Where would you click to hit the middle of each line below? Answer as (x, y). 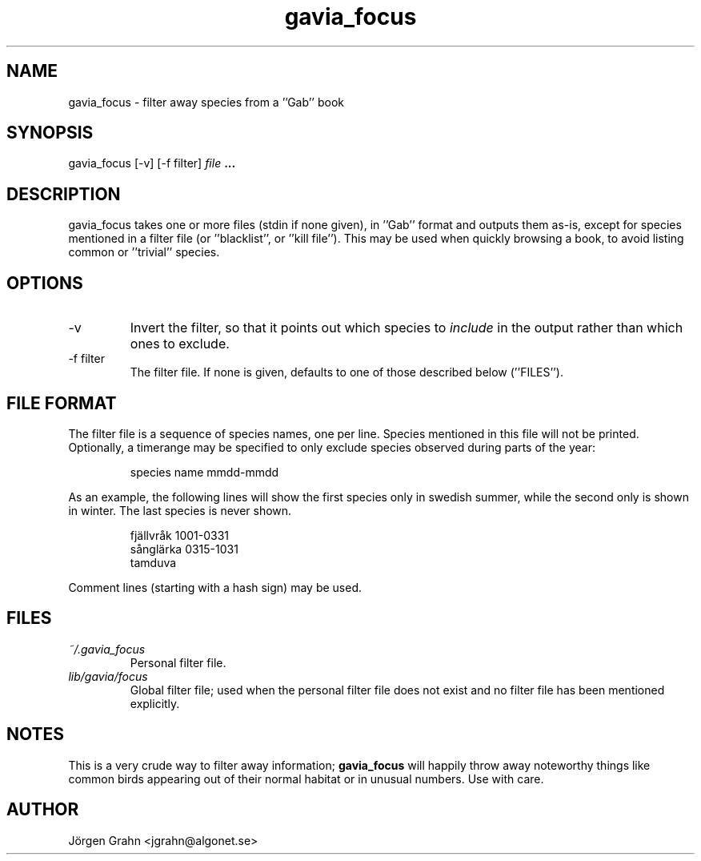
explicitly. (155, 703)
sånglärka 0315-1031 (184, 549)
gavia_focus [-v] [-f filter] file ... (152, 163)
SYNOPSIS (50, 133)
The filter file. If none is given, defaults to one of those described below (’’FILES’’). (346, 372)
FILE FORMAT (62, 403)
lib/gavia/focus (108, 676)
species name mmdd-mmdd (204, 472)
